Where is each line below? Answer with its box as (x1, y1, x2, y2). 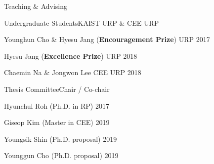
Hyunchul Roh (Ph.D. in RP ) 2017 (4, 100, 109, 111)
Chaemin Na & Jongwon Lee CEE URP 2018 (4, 67, 141, 78)
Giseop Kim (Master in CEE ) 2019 (4, 117, 110, 127)
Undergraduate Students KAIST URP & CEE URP (4, 17, 159, 28)
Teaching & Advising (4, 1, 68, 11)
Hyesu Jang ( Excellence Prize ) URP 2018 (4, 50, 137, 61)
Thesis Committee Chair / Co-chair (4, 83, 110, 94)
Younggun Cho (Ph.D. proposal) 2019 (4, 150, 119, 161)
